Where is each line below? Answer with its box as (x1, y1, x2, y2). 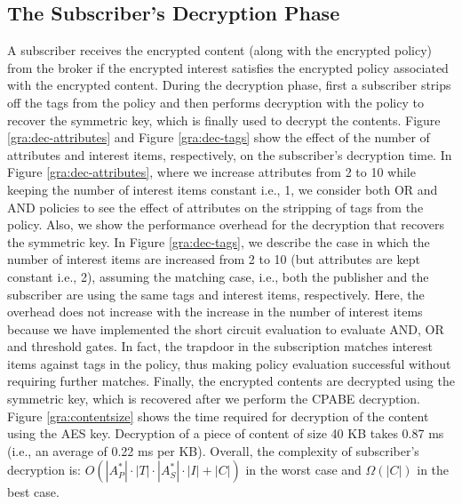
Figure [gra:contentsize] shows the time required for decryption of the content (7, 406, 429, 425)
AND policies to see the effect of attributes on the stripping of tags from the (7, 197, 424, 216)
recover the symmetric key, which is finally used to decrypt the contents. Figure (7, 110, 441, 129)
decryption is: (7, 460, 81, 479)
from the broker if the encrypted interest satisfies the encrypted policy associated (7, 58, 449, 76)
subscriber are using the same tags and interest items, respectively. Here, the (7, 284, 425, 303)
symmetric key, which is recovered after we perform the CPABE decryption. (7, 389, 420, 408)
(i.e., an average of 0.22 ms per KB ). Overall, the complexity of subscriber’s (7, 441, 419, 460)
